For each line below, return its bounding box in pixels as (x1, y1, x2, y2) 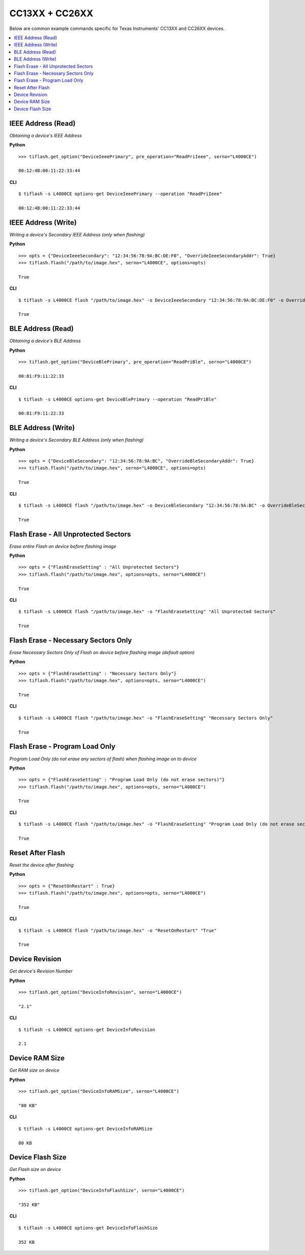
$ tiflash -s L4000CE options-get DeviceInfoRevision (18, 1027, 155, 1032)
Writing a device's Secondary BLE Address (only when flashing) (9, 437, 144, 443)
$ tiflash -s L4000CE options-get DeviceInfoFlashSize (18, 1225, 158, 1231)
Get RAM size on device (9, 1067, 59, 1074)
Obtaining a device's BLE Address (9, 338, 81, 344)
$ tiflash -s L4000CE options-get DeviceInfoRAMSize (18, 1126, 152, 1131)
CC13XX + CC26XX (9, 8, 94, 19)
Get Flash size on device (9, 1167, 61, 1173)
